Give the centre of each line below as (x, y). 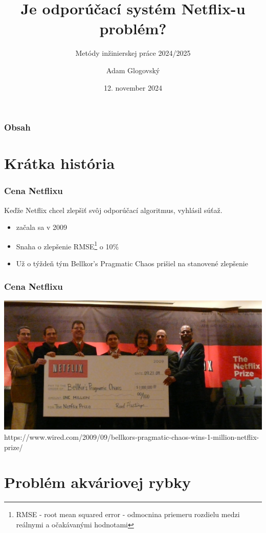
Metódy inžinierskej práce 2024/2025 (133, 53)
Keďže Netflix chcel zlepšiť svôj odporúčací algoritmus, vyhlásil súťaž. (113, 210)
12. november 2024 (133, 87)
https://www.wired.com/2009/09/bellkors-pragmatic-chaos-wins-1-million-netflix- (132, 436)
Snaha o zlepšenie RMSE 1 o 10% (68, 245)
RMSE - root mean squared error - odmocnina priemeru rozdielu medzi (128, 514)
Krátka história (60, 163)
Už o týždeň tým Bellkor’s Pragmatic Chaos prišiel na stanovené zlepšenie (132, 263)
